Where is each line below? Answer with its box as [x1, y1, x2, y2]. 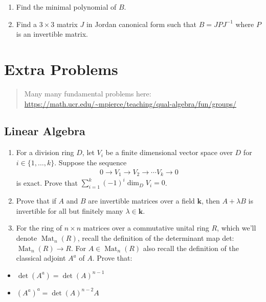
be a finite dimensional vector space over [105, 147, 233, 158]
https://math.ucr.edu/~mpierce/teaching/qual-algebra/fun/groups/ [24, 98, 236, 109]
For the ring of [16, 222, 62, 233]
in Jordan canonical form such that [86, 18, 196, 29]
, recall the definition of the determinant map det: [77, 233, 234, 243]
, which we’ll [217, 222, 256, 233]
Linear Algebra [4, 123, 85, 139]
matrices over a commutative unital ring [83, 222, 209, 233]
